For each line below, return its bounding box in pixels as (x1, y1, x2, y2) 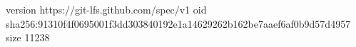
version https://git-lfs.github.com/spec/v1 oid (6, 2, 207, 16)
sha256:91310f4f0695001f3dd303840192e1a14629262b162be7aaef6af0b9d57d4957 (6, 16, 351, 31)
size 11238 (6, 30, 50, 45)
